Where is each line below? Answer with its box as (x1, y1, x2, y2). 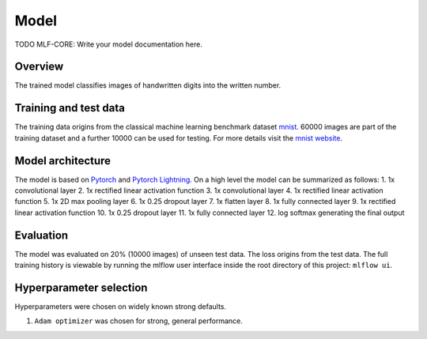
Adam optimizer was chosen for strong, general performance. (34, 316, 243, 326)
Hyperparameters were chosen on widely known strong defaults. (14, 302, 227, 311)
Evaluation (14, 228, 69, 242)
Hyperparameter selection (14, 281, 148, 294)
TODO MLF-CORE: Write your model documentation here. (14, 40, 203, 49)
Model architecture (14, 154, 111, 168)
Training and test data (14, 101, 126, 115)
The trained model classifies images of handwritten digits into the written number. (14, 81, 282, 90)
